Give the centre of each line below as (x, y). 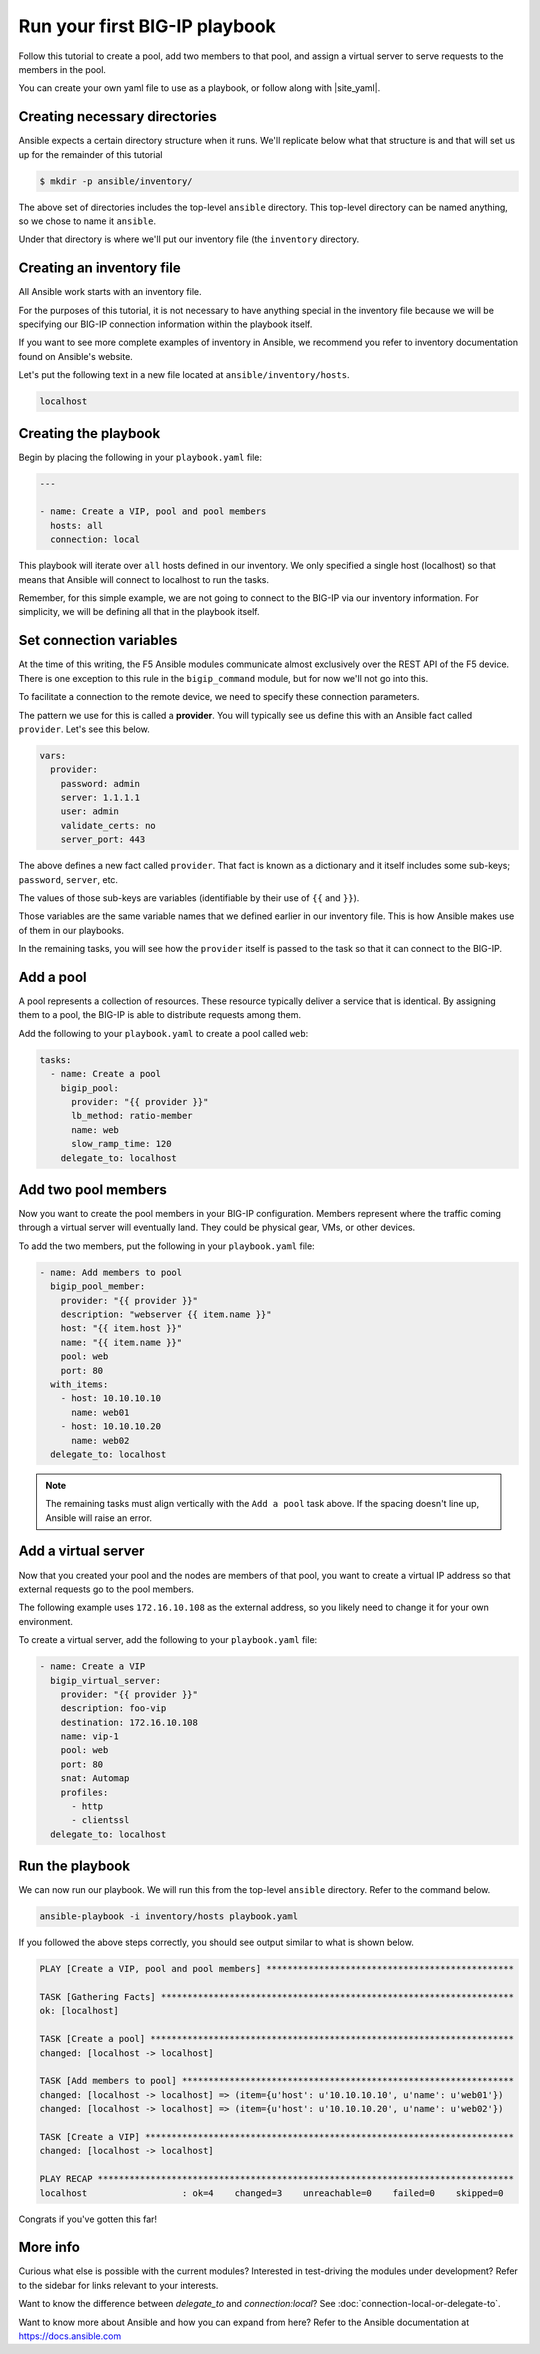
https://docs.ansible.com (70, 2336)
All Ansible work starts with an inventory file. (110, 292)
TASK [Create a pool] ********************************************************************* (277, 2039)
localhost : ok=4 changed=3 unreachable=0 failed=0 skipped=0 (271, 2193)
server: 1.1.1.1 (100, 798)
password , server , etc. (68, 879)
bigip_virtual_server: (106, 1680)
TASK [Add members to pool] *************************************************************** (277, 2081)
